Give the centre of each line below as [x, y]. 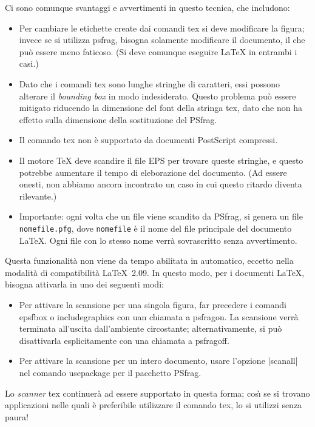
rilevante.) [38, 196]
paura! [17, 416]
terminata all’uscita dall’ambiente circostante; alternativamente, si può [151, 328]
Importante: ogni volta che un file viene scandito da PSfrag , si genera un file [161, 216]
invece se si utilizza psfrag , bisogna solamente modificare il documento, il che [162, 40]
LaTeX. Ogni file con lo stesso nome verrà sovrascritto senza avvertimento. [158, 240]
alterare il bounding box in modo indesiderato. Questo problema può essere [157, 96]
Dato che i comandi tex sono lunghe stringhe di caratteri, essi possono [150, 83]
